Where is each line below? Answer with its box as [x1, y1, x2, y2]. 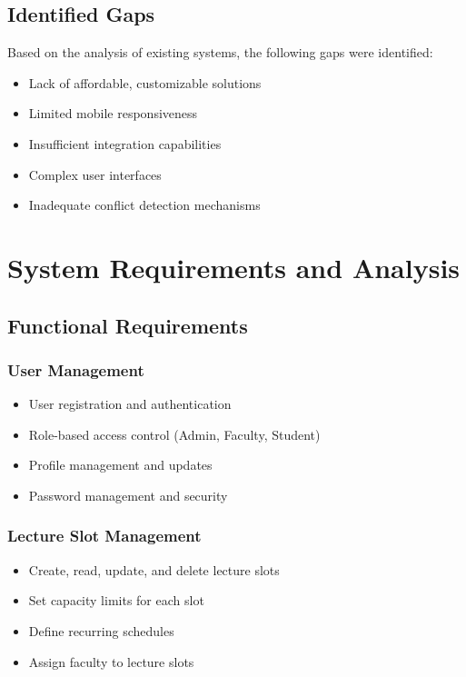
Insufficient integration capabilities [28, 134, 222, 153]
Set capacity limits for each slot [28, 591, 204, 610]
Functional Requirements [7, 311, 248, 339]
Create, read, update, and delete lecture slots [28, 560, 280, 579]
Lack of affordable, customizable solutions [28, 73, 262, 92]
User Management [7, 358, 144, 381]
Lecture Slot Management [7, 524, 202, 547]
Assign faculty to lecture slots [28, 652, 194, 671]
